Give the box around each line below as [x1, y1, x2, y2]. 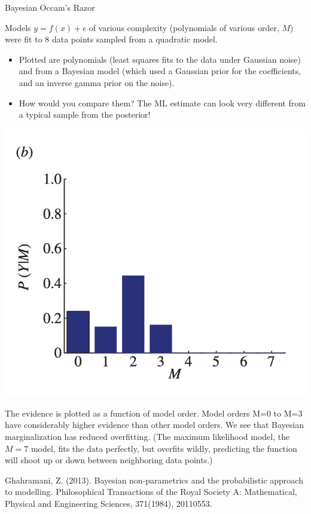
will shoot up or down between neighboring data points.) [5, 454, 213, 466]
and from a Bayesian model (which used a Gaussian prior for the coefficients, [19, 65, 301, 77]
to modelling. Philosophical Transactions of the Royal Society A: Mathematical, [5, 485, 297, 498]
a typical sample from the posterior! [19, 108, 151, 121]
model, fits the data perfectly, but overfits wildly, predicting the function [31, 442, 297, 454]
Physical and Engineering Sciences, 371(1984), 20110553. [5, 497, 212, 510]
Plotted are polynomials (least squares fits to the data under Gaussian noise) [19, 53, 301, 65]
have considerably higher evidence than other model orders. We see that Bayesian [5, 418, 304, 431]
